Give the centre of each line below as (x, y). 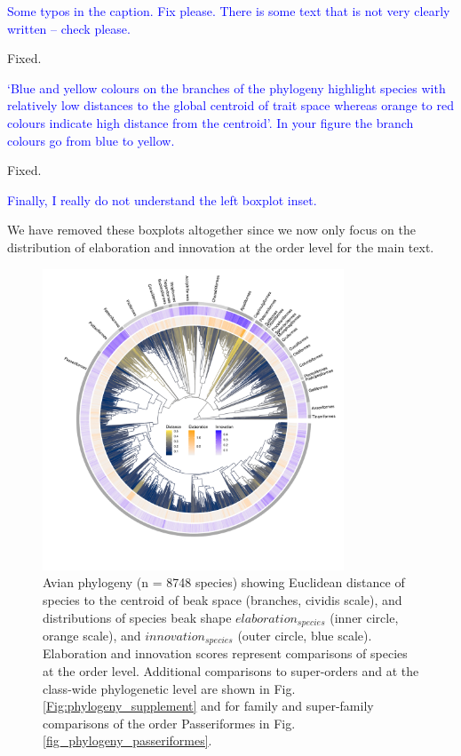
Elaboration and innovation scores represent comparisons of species (225, 653)
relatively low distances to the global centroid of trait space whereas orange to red (230, 105)
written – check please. (69, 28)
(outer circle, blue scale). (305, 635)
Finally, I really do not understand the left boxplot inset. (162, 199)
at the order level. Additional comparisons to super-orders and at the (231, 671)
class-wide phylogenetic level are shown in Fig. (169, 688)
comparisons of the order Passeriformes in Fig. (169, 723)
